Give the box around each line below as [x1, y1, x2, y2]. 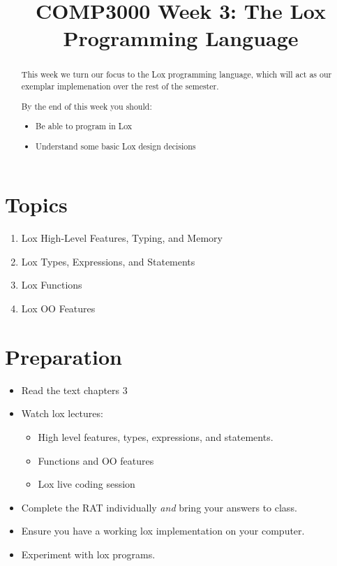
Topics [5, 190, 68, 219]
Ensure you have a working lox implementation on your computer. [21, 523, 305, 538]
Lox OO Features [21, 301, 96, 316]
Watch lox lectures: [21, 406, 103, 421]
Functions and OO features [38, 453, 154, 467]
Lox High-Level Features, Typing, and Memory [21, 231, 223, 245]
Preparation [5, 342, 122, 370]
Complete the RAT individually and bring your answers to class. [21, 500, 297, 514]
